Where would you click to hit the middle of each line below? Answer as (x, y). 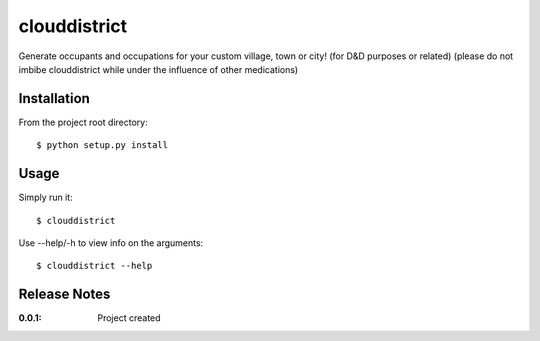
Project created (129, 318)
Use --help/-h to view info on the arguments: (111, 242)
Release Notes (64, 294)
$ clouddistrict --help (94, 266)
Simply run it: (46, 197)
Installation (54, 98)
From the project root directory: (83, 122)
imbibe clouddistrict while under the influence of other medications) (158, 69)
